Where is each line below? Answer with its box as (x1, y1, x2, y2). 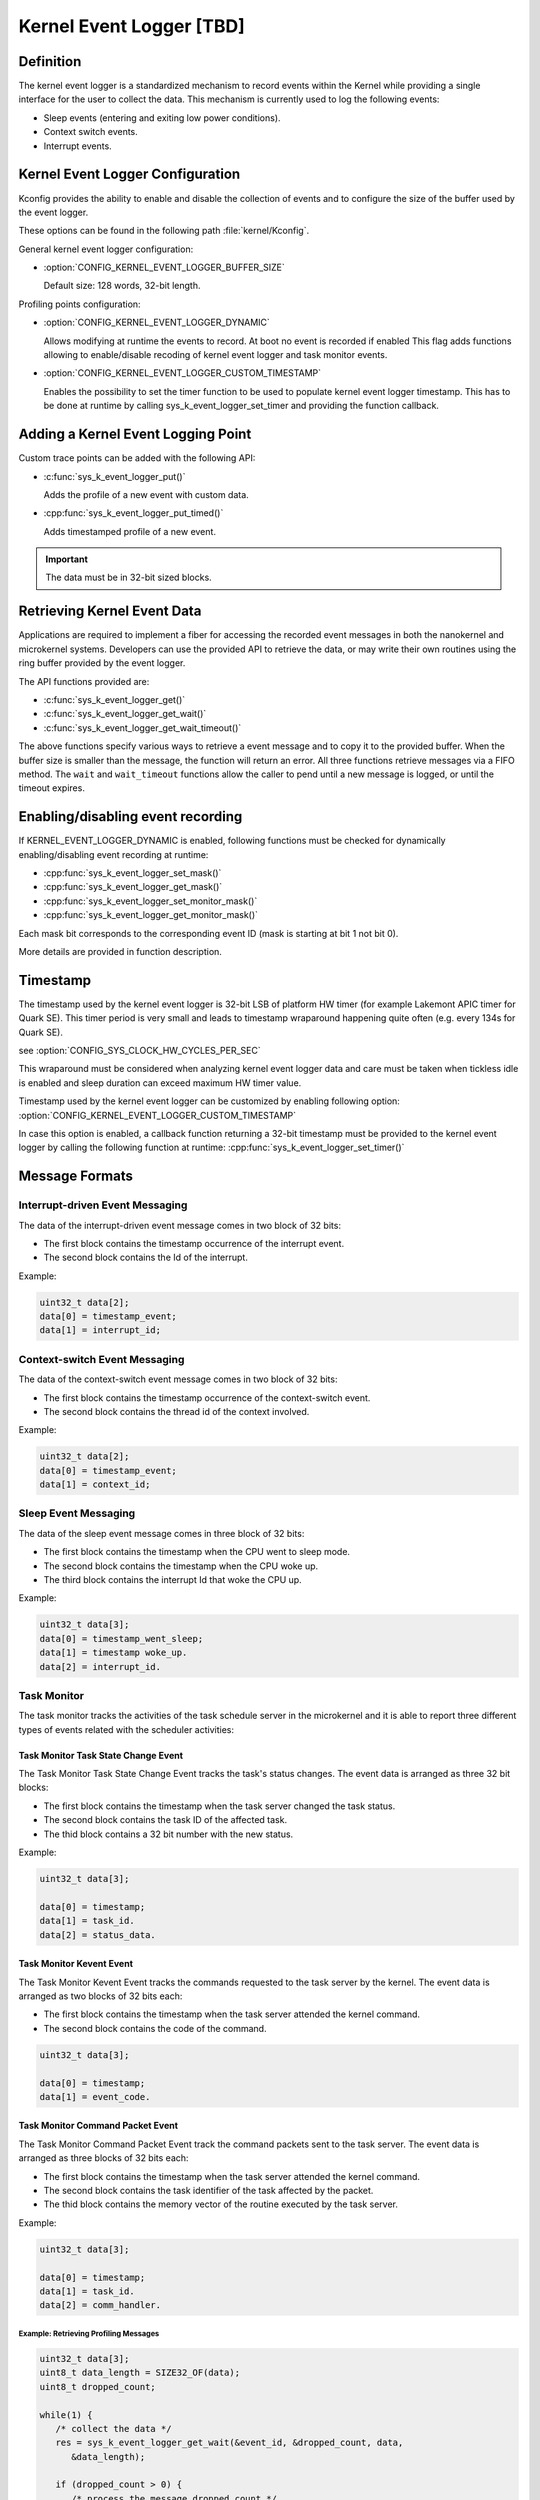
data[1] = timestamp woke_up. (39, 1647, 188, 1659)
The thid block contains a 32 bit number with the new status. (43, 1828, 294, 1840)
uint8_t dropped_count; (39, 2381, 157, 2392)
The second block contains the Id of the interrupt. (43, 1251, 249, 1264)
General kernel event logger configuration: (18, 243, 194, 255)
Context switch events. (43, 126, 139, 138)
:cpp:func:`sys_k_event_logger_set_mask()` (43, 866, 222, 879)
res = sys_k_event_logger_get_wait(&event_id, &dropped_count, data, (55, 2437, 404, 2449)
